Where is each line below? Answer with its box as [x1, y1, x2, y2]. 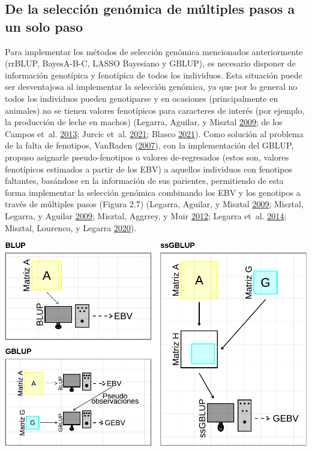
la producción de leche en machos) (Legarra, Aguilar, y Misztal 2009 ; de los [5, 116, 283, 128]
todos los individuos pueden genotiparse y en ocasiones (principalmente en [5, 92, 278, 104]
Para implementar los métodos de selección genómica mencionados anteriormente [5, 45, 303, 57]
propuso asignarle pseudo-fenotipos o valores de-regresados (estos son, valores [5, 150, 289, 163]
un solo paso [5, 17, 83, 35]
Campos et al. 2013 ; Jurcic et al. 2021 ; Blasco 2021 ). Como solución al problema [5, 127, 304, 140]
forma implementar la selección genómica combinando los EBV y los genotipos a [5, 186, 301, 198]
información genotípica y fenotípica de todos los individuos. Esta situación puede [5, 68, 302, 81]
